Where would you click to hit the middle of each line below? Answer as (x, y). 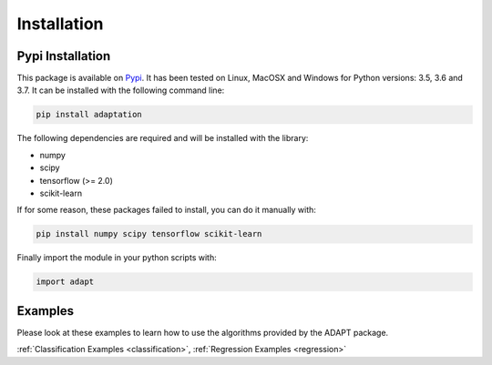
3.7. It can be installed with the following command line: (121, 90)
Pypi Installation (64, 56)
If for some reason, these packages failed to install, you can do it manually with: (166, 210)
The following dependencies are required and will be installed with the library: (163, 138)
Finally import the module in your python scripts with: (117, 258)
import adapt (65, 282)
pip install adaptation (89, 115)
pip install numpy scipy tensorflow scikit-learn (149, 234)
